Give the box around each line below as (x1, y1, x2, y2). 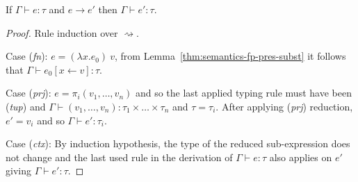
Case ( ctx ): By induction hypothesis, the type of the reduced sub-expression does (6, 136, 350, 151)
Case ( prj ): (6, 85, 51, 100)
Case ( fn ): (6, 49, 48, 63)
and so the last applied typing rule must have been (135, 85, 352, 100)
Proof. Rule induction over (6, 25, 118, 40)
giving (6, 163, 31, 178)
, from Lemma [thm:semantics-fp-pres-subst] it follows (114, 49, 346, 63)
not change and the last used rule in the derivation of (6, 149, 233, 164)
